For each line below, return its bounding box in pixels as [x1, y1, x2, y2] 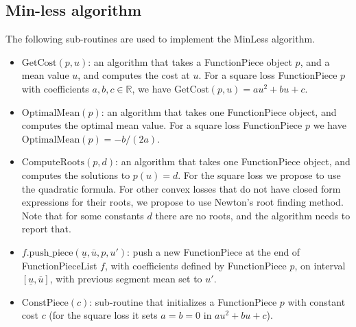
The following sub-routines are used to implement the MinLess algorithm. [5, 32, 316, 46]
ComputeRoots [21, 158, 85, 168]
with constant [287, 294, 346, 308]
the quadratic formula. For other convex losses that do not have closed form [21, 181, 341, 195]
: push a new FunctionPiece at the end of [127, 244, 300, 258]
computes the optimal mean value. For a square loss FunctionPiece [21, 118, 302, 132]
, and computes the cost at [78, 68, 190, 82]
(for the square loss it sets [49, 308, 158, 322]
